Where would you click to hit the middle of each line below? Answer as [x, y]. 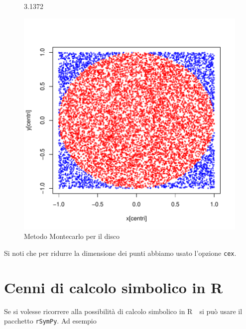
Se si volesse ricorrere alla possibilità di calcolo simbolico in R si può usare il [123, 311]
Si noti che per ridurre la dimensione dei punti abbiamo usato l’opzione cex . [120, 253]
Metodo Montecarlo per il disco [72, 236]
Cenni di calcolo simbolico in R [114, 287]
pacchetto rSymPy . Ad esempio [50, 321]
